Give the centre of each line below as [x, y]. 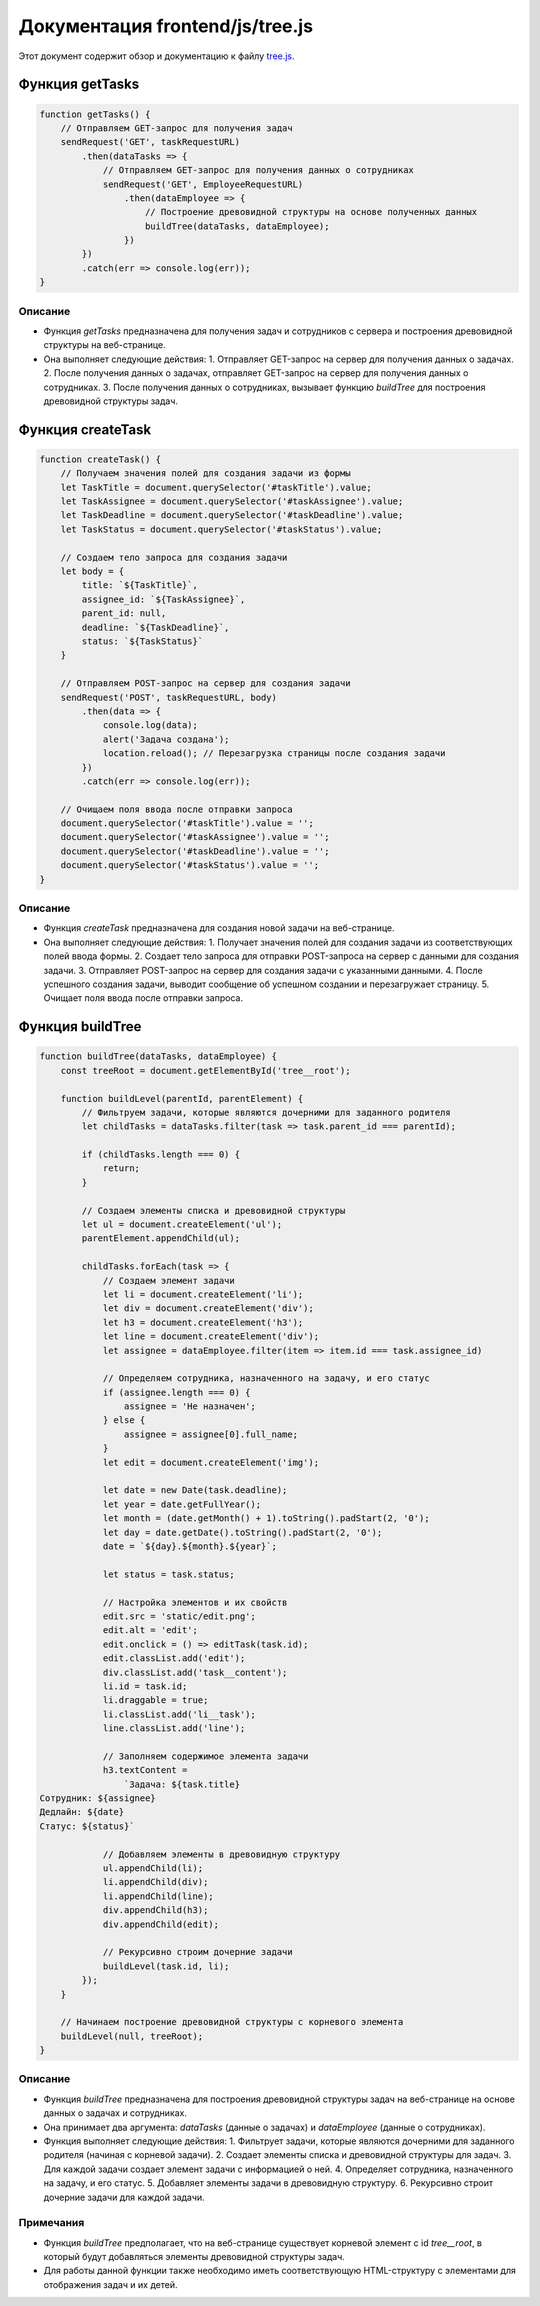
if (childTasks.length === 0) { [160, 1154]
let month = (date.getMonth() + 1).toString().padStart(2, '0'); [266, 1518]
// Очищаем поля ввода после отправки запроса [177, 809]
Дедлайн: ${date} [82, 1812]
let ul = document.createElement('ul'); [182, 1224]
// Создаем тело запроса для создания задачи [174, 557]
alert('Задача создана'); [166, 739]
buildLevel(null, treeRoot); [132, 2036]
